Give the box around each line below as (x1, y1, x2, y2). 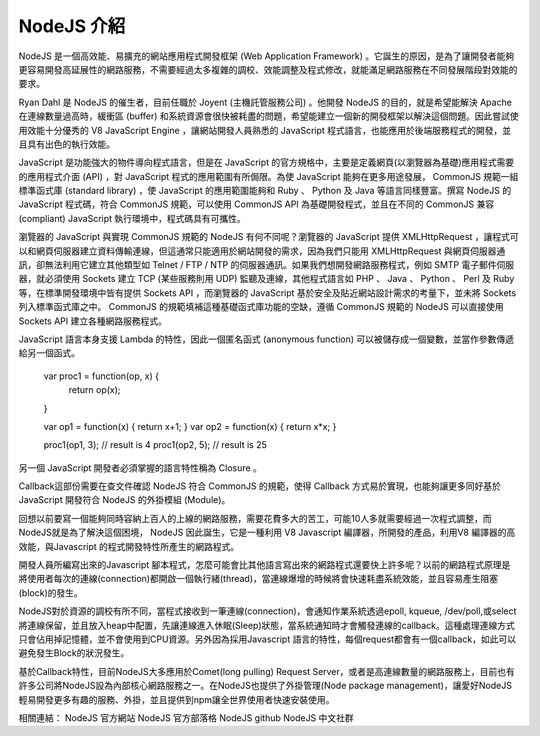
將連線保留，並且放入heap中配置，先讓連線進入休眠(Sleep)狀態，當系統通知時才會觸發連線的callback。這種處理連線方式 (18, 619, 515, 631)
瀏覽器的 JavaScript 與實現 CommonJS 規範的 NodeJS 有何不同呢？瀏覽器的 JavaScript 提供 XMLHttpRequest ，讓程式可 (18, 231, 519, 243)
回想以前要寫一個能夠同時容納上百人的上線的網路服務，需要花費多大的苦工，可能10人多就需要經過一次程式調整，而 (18, 512, 492, 524)
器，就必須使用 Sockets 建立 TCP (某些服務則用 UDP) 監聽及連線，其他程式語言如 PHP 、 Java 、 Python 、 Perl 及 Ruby (18, 273, 515, 285)
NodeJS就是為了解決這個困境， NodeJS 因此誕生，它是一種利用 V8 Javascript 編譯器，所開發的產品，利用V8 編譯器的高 (18, 526, 516, 539)
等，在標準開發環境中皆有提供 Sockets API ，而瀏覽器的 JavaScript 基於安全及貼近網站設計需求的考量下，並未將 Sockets (18, 286, 517, 299)
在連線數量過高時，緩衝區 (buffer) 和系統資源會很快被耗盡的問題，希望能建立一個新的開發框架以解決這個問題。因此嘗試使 (18, 110, 519, 122)
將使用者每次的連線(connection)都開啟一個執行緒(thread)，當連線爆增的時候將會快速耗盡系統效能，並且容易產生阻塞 (18, 573, 499, 585)
